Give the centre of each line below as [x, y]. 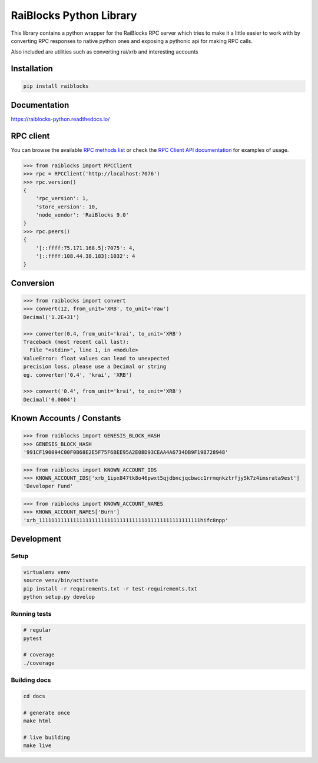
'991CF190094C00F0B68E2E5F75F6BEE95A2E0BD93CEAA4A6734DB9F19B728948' [126, 452]
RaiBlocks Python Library [74, 15]
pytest [33, 638]
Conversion [33, 283]
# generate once [47, 713]
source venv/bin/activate [61, 580]
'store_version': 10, [67, 207]
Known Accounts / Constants [66, 418]
